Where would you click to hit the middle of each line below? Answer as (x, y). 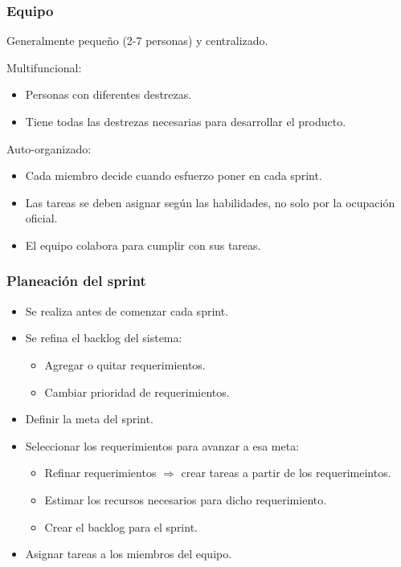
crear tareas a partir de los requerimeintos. (286, 473)
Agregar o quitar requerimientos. (125, 364)
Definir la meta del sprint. (89, 419)
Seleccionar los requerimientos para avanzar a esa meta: (162, 445)
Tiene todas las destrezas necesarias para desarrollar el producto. (186, 121)
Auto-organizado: (49, 148)
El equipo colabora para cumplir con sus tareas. (143, 245)
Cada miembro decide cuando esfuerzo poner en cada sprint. (174, 175)
